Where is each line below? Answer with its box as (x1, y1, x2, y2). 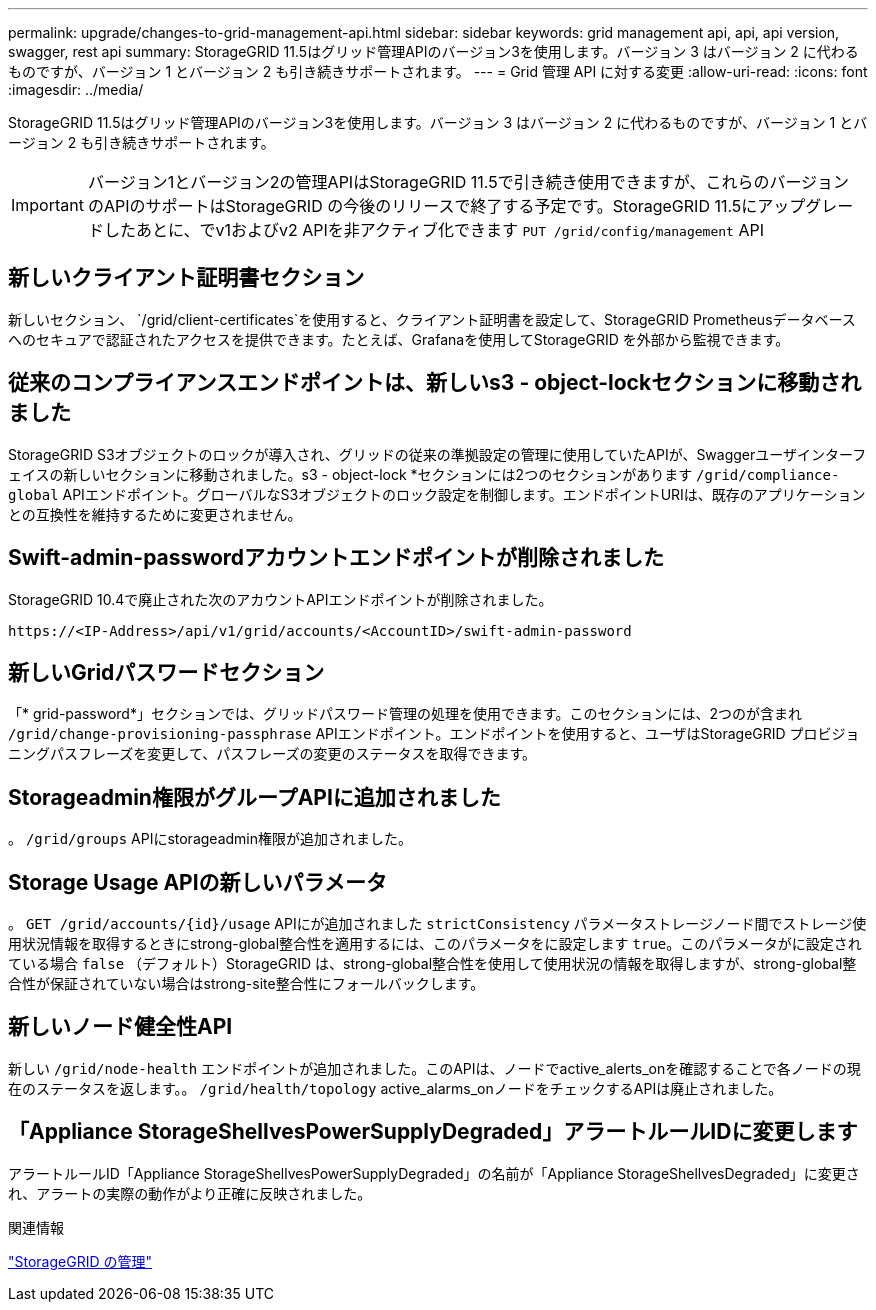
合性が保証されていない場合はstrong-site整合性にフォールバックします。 (8, 975, 485, 993)
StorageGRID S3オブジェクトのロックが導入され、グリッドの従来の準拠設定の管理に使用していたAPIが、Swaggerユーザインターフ (8, 445, 867, 463)
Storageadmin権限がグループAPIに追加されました (8, 784, 501, 810)
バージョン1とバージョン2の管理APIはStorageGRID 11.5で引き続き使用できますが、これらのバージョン (87, 172, 850, 192)
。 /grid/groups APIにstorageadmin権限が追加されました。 (8, 830, 412, 848)
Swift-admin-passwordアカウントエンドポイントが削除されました (8, 545, 665, 571)
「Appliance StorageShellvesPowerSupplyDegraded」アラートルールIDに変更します (8, 1119, 858, 1145)
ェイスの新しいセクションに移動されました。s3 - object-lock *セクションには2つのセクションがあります (8, 465, 693, 483)
